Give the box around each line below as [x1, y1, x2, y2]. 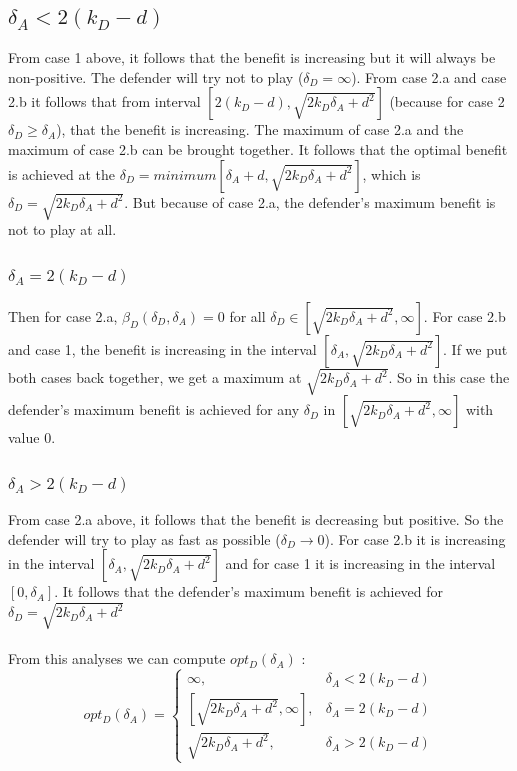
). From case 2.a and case [351, 66, 507, 87]
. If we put [443, 338, 508, 359]
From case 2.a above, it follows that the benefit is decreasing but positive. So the [8, 509, 504, 530]
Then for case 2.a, [8, 305, 118, 326]
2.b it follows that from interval [8, 91, 201, 112]
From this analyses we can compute [8, 648, 226, 669]
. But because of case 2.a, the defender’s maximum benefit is [124, 191, 496, 212]
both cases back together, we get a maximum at [8, 367, 302, 388]
